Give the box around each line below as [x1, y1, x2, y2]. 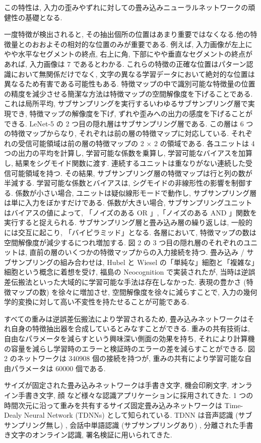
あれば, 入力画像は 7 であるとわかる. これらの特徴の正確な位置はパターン [4, 58, 246, 69]
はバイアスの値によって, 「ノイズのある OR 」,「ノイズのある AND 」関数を [4, 207, 257, 217]
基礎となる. [25, 12, 62, 22]
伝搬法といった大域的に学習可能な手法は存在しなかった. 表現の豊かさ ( [11, 277, 246, 287]
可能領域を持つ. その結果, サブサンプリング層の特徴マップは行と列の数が [11, 167, 252, 178]
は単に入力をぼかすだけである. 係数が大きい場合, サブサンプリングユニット [4, 197, 252, 208]
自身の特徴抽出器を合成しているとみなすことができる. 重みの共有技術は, [11, 323, 250, 334]
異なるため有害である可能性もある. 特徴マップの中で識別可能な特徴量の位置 [4, 78, 255, 89]
